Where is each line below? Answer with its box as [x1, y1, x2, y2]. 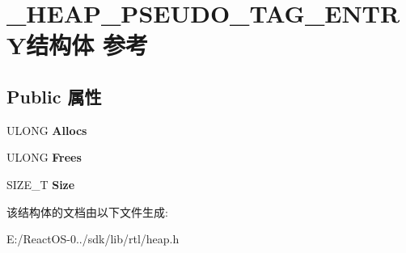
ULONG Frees [6, 149, 82, 166]
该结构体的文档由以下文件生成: [6, 203, 168, 220]
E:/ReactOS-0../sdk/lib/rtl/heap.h [6, 230, 180, 247]
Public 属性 [6, 83, 102, 108]
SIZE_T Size [6, 175, 75, 192]
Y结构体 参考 [6, 28, 149, 61]
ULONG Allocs [6, 121, 87, 138]
